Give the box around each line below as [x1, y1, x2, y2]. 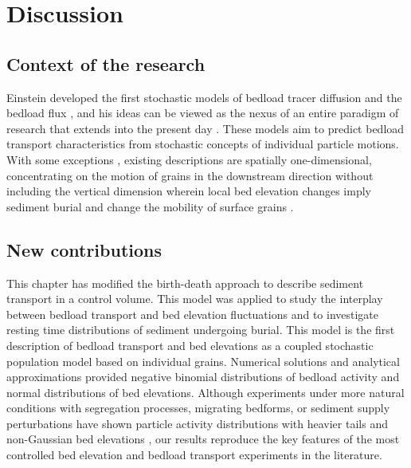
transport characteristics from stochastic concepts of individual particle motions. [6, 136, 399, 152]
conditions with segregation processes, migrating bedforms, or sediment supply [6, 399, 390, 416]
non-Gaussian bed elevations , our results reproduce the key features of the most [6, 431, 400, 447]
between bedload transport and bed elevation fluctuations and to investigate [6, 305, 379, 322]
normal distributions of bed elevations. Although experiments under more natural [6, 383, 405, 400]
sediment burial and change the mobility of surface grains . [6, 198, 294, 214]
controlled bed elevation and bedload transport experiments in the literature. [6, 446, 382, 463]
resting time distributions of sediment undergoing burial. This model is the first [6, 321, 395, 338]
